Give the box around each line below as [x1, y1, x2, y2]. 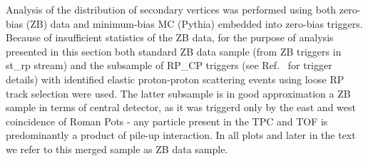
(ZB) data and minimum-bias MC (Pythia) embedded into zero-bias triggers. [26, 16, 363, 31]
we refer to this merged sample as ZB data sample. [6, 141, 228, 156]
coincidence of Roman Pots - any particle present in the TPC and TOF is [6, 113, 328, 128]
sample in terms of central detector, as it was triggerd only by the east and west [6, 100, 356, 115]
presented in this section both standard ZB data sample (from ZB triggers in [6, 43, 342, 58]
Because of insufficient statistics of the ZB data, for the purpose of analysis [6, 30, 334, 45]
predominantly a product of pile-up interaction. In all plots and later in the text [6, 128, 356, 142]
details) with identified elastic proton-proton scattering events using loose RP [6, 71, 344, 86]
